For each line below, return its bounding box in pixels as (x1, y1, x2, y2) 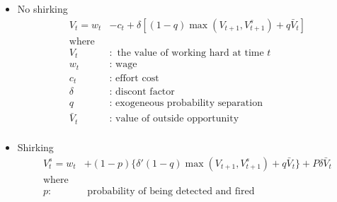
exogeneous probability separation (115, 98, 263, 109)
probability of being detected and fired (87, 186, 255, 196)
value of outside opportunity (115, 114, 239, 124)
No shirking (17, 1, 68, 16)
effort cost (115, 73, 159, 83)
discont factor (115, 87, 175, 97)
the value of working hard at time (117, 47, 264, 58)
